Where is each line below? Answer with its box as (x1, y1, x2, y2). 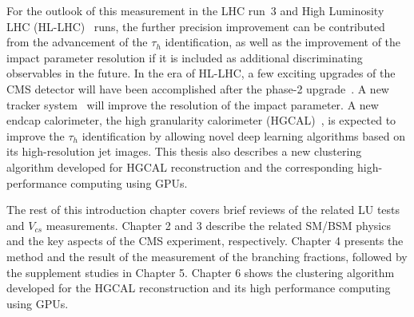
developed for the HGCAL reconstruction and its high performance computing (6, 279, 391, 296)
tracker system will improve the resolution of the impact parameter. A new (6, 96, 379, 113)
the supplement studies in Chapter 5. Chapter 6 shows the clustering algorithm (6, 264, 395, 280)
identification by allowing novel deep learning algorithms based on (82, 127, 405, 144)
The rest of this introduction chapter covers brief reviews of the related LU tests (6, 201, 400, 218)
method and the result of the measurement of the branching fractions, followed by (6, 248, 408, 264)
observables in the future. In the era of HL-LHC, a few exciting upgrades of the (6, 65, 396, 81)
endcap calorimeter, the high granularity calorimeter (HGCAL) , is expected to (6, 112, 396, 129)
